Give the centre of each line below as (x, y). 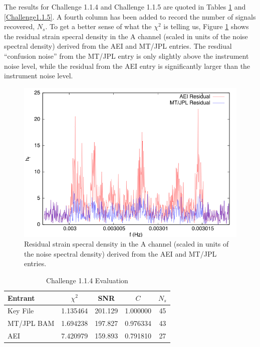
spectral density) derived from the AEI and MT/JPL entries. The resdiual (118, 46)
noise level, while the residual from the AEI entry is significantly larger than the (127, 66)
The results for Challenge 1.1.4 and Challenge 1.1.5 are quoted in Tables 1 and (125, 7)
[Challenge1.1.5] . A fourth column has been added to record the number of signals (130, 16)
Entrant (21, 298)
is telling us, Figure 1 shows (206, 26)
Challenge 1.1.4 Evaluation (87, 280)
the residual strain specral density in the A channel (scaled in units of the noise (126, 36)
